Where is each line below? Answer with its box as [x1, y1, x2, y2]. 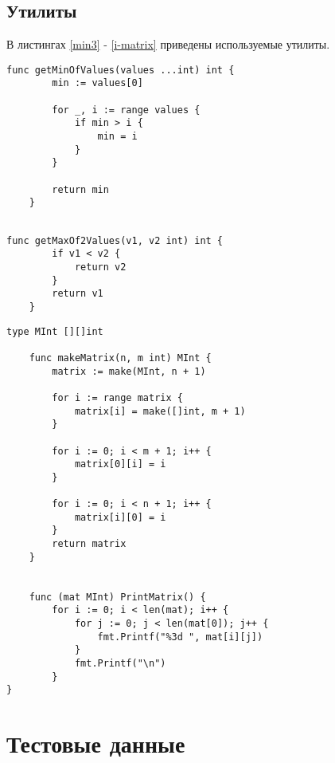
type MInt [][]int [6, 325, 103, 337]
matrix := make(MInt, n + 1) [52, 365, 206, 377]
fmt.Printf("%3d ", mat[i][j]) [97, 631, 263, 643]
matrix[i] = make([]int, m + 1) [74, 405, 246, 417]
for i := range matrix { [52, 391, 183, 403]
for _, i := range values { [52, 104, 201, 116]
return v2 [74, 261, 127, 273]
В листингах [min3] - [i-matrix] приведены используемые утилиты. [6, 36, 330, 53]
